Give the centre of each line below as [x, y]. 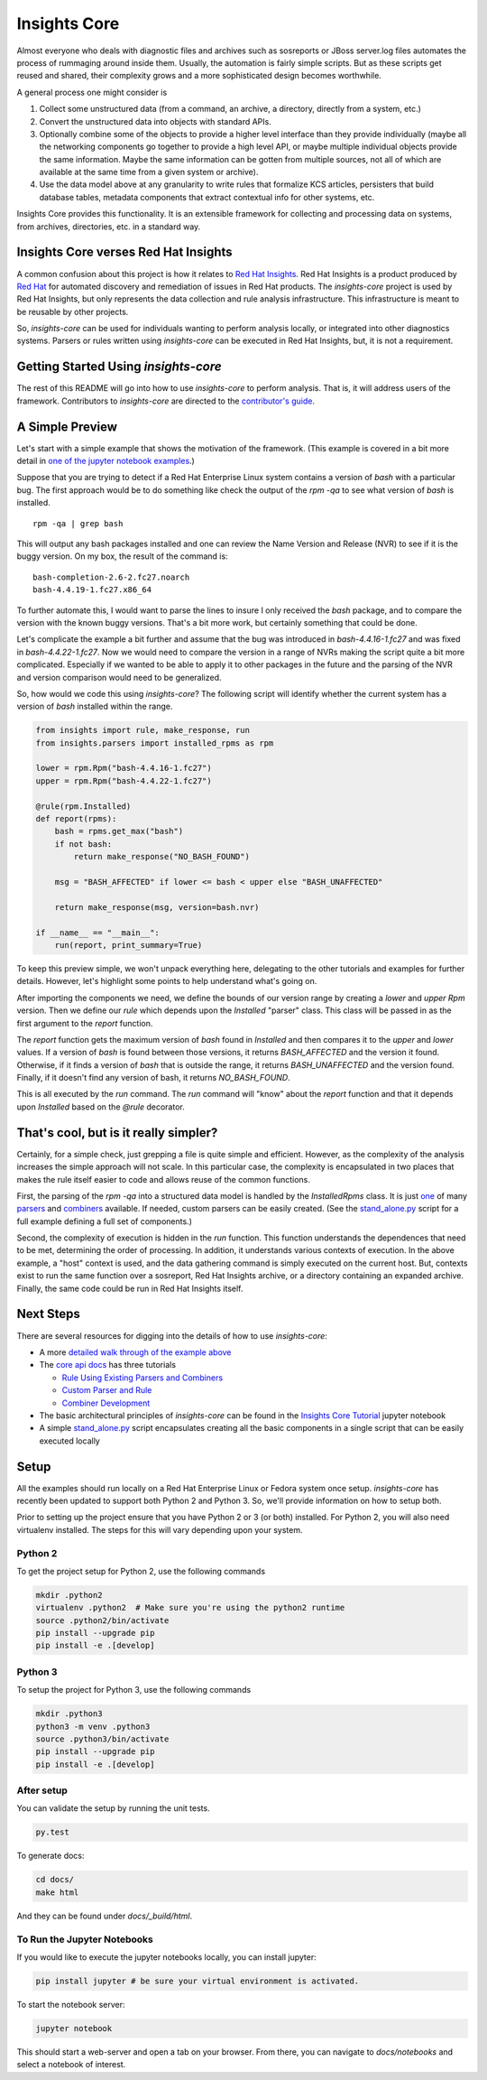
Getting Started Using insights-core [119, 367]
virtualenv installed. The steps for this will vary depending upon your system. [160, 1529]
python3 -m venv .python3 [93, 1726]
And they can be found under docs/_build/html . [105, 1916]
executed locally [70, 1441]
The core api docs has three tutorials [107, 1365]
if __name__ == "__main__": [97, 933]
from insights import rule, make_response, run [142, 730]
